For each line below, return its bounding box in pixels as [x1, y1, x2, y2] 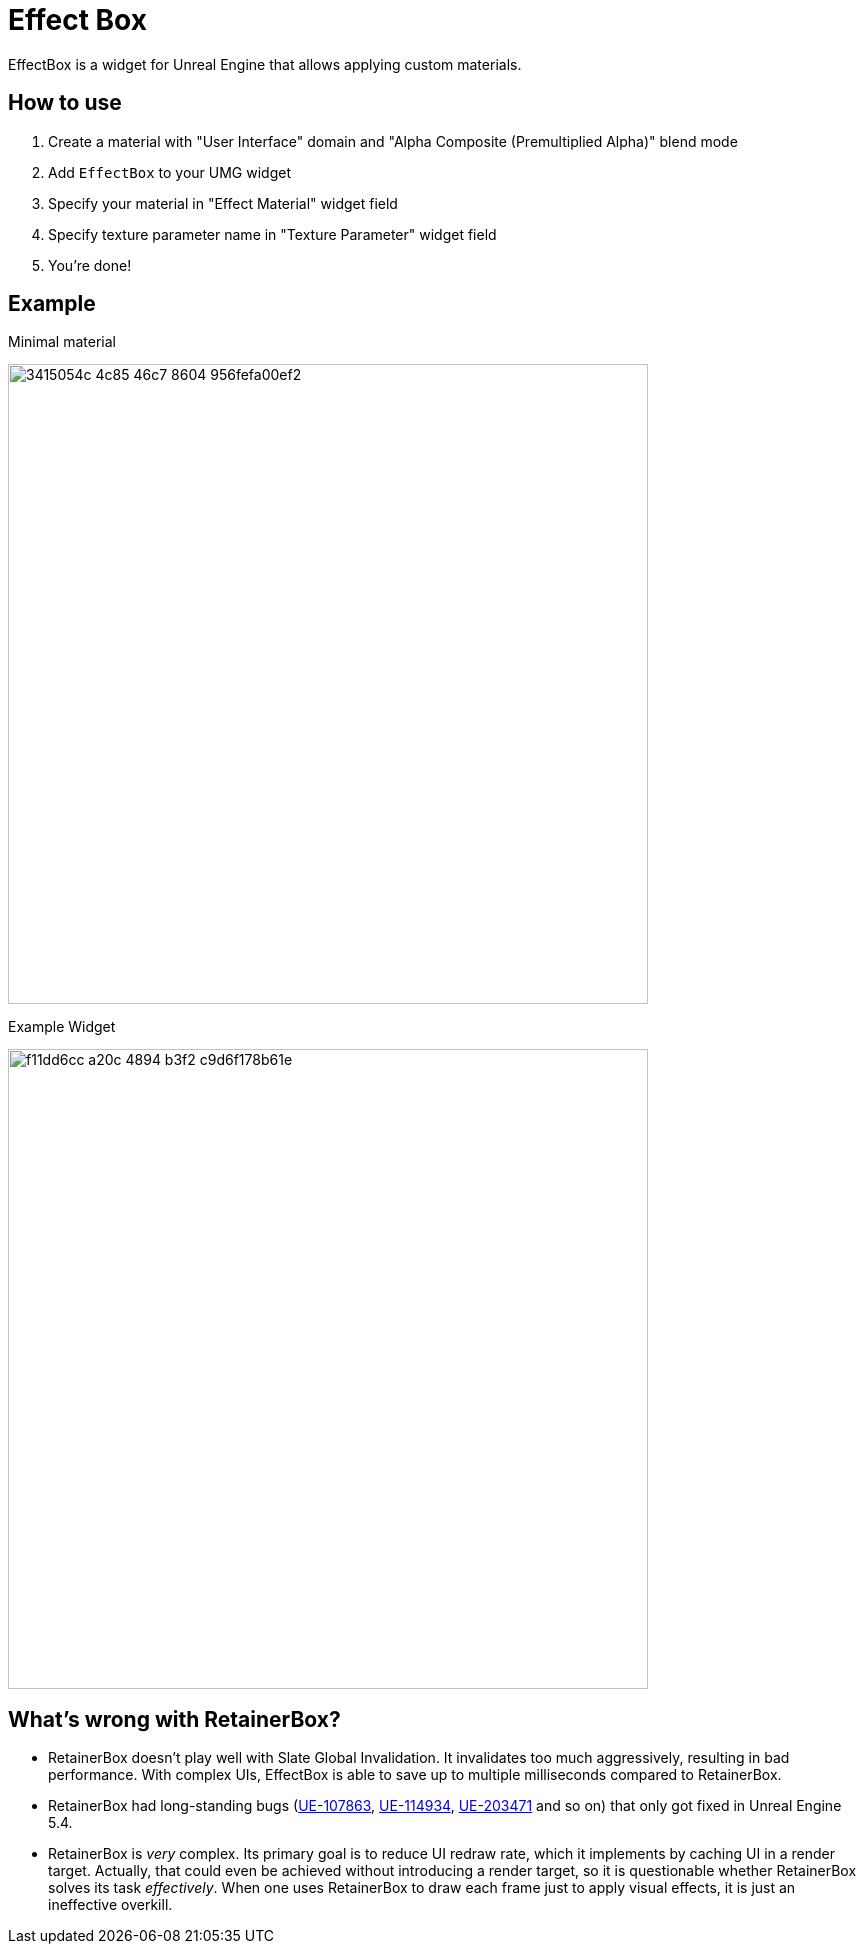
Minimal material [8, 333, 116, 351]
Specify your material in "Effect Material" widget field [48, 194, 398, 212]
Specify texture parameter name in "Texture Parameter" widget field [48, 225, 497, 243]
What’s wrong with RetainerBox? [8, 1706, 341, 1732]
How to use [8, 90, 122, 116]
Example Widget [8, 1018, 116, 1036]
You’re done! [48, 256, 132, 274]
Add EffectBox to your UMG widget [48, 163, 291, 181]
